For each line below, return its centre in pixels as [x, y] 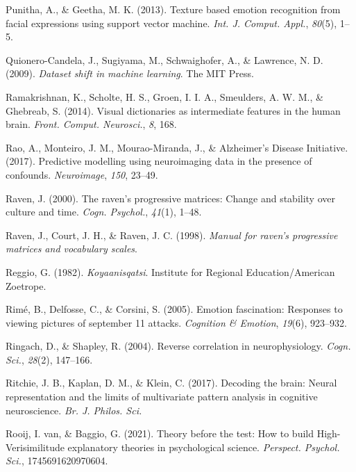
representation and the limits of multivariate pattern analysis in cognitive [162, 397]
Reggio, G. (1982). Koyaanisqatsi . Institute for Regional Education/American [170, 271]
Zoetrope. [26, 285]
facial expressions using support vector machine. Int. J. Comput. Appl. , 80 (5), [171, 23]
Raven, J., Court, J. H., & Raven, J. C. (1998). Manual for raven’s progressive [172, 235]
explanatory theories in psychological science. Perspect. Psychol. [204, 447]
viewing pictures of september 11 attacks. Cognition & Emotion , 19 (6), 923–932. [176, 322]
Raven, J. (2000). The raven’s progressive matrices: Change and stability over [170, 198]
